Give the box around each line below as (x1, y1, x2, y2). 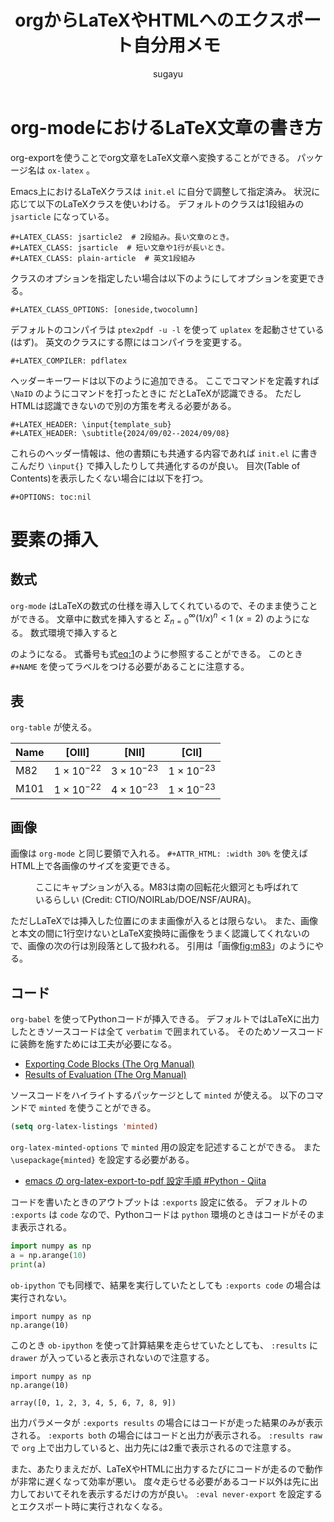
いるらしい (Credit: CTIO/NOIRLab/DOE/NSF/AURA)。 (35, 894, 257, 906)
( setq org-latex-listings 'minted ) (10, 1122, 159, 1132)
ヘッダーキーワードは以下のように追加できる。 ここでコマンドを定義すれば (10, 374, 320, 386)
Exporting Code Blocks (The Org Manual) (24, 1058, 195, 1070)
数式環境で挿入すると (29, 627, 118, 639)
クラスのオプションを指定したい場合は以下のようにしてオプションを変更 (10, 272, 308, 284)
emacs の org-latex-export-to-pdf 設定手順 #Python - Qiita (24, 1175, 267, 1187)
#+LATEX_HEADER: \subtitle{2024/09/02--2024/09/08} (10, 428, 230, 438)
